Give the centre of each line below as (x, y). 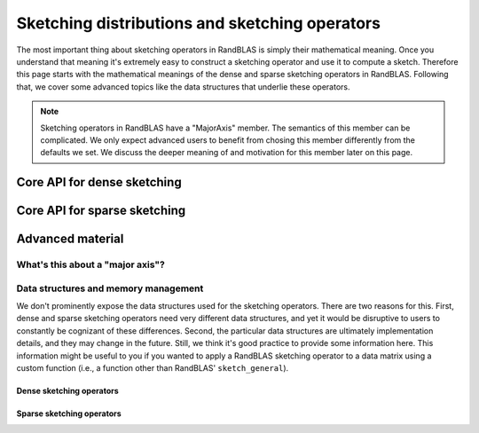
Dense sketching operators (67, 390)
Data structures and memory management (110, 288)
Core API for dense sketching (99, 182)
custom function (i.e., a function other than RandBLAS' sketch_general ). (153, 367)
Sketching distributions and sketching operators (199, 23)
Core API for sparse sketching (101, 211)
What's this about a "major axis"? (91, 264)
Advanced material (70, 239)
